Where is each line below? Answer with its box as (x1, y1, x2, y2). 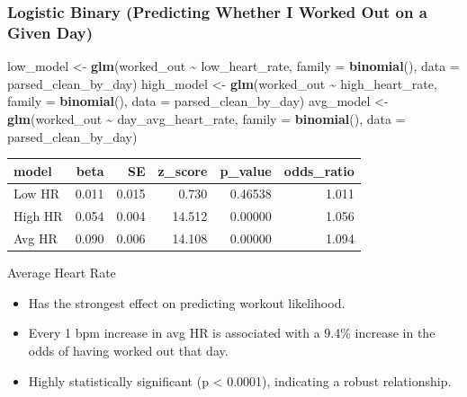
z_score (157, 161, 208, 180)
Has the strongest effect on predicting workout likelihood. (28, 293, 346, 312)
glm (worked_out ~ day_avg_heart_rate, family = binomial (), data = (7, 109, 406, 128)
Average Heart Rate (7, 263, 116, 282)
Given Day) (7, 21, 94, 43)
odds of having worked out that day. (28, 341, 229, 360)
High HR (13, 207, 63, 225)
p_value (220, 161, 272, 180)
